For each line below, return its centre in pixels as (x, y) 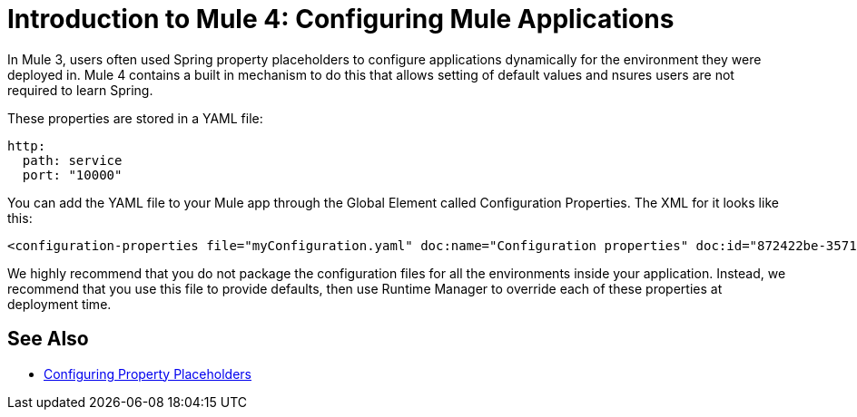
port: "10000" (72, 175)
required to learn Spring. (80, 90)
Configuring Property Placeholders (148, 373)
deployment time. (59, 304)
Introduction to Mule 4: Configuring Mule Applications (341, 19)
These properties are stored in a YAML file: (135, 118)
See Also (48, 339)
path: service (72, 160)
